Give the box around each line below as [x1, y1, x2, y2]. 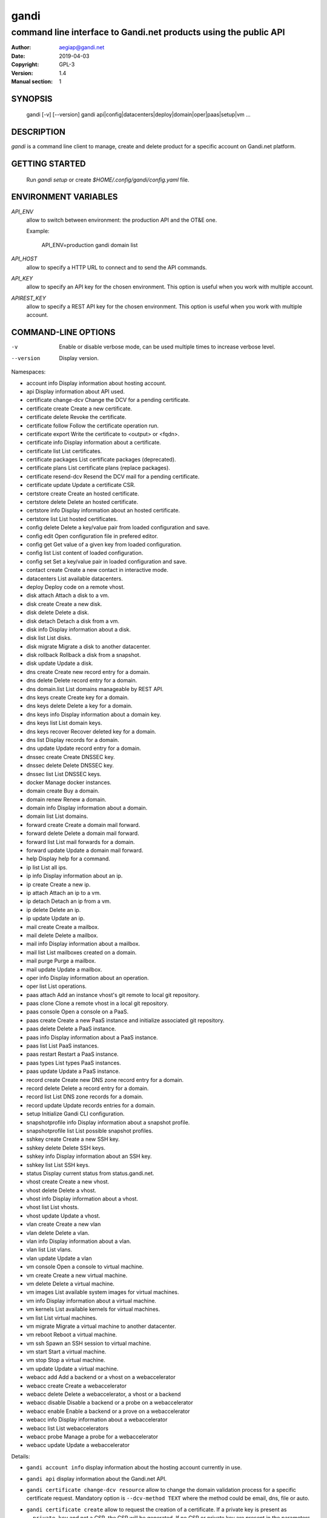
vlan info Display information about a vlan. [26, 1237, 131, 1245]
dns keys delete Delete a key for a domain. [26, 702, 133, 710]
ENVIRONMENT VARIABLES [11, 192, 118, 202]
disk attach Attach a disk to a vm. [26, 592, 110, 599]
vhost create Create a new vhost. [26, 1178, 110, 1185]
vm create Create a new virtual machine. [26, 1271, 128, 1279]
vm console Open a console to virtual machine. [26, 1263, 144, 1270]
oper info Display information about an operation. [26, 974, 150, 981]
